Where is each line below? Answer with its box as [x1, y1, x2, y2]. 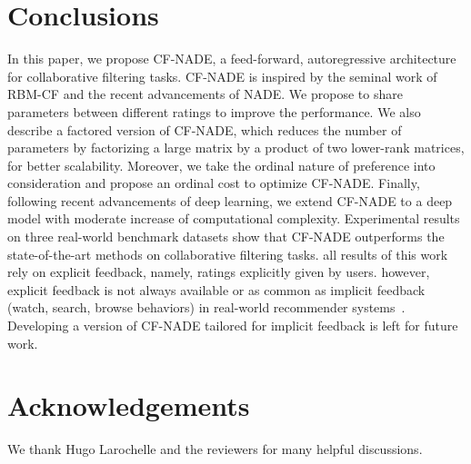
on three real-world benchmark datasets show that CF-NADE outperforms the [7, 227, 445, 246]
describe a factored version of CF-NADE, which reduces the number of [7, 120, 402, 139]
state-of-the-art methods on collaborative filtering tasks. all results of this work [7, 244, 448, 263]
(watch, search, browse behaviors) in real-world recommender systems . [7, 298, 406, 317]
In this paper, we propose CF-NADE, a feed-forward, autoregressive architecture [7, 49, 456, 68]
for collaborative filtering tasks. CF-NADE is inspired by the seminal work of [7, 66, 437, 85]
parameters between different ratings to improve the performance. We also [7, 102, 421, 121]
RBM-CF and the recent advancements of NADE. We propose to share [7, 84, 403, 104]
